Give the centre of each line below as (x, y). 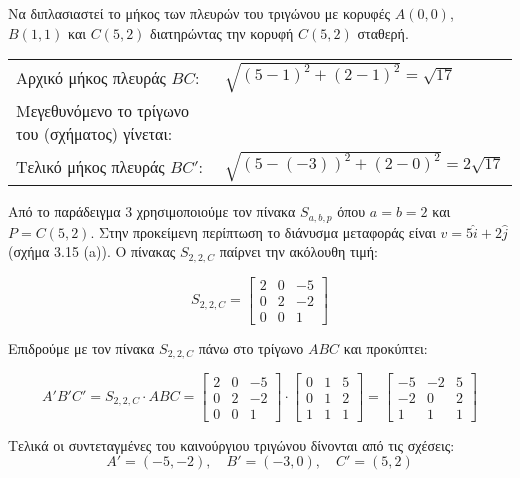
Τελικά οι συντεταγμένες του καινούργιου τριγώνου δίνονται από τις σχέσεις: (231, 444)
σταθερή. (383, 32)
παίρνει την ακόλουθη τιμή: (298, 251)
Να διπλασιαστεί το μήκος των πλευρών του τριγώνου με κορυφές (199, 13)
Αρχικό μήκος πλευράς (91, 77)
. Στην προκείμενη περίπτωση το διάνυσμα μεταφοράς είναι (263, 231)
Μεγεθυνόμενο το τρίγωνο (102, 110)
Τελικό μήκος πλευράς (90, 166)
